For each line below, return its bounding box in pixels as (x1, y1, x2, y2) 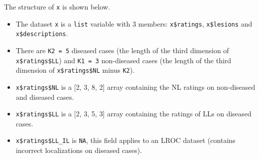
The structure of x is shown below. (4, 2, 110, 12)
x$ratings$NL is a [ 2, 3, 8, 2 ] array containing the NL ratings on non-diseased (15, 81, 255, 92)
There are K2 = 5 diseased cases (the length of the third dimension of (15, 45, 229, 55)
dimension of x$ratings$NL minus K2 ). (15, 65, 135, 75)
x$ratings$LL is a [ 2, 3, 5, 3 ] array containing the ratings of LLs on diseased (15, 108, 251, 119)
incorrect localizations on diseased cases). (15, 145, 142, 155)
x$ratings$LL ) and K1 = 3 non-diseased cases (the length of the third (15, 55, 231, 65)
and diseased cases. (15, 91, 74, 102)
